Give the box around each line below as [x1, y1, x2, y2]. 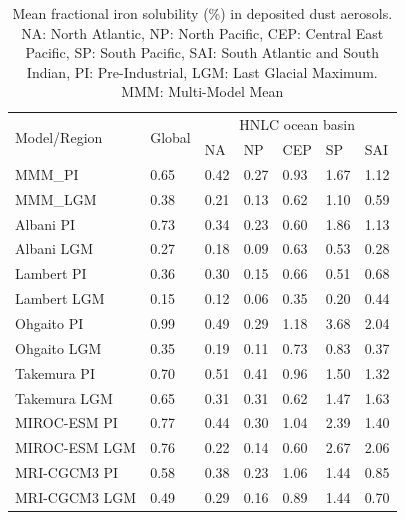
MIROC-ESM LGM [15, 437, 136, 458]
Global [150, 126, 191, 147]
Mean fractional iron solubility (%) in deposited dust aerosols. [12, 3, 393, 23]
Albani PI [15, 213, 76, 234]
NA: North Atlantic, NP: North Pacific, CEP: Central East [21, 22, 384, 43]
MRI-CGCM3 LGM [15, 486, 137, 507]
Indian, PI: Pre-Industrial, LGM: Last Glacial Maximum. [26, 61, 378, 82]
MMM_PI [15, 163, 79, 184]
